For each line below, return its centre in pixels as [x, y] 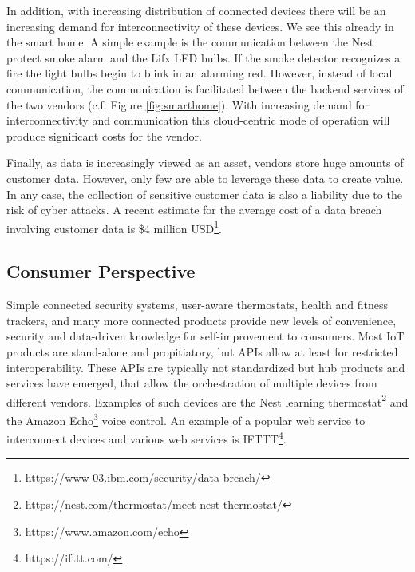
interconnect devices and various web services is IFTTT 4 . [146, 437]
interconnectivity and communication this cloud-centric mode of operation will [198, 120]
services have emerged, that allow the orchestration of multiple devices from [192, 383]
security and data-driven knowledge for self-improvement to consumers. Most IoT [206, 336]
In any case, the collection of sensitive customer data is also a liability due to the [204, 194]
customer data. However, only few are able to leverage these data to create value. [205, 178]
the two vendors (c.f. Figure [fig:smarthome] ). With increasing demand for [188, 104]
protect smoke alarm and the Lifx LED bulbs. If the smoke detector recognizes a [204, 57]
